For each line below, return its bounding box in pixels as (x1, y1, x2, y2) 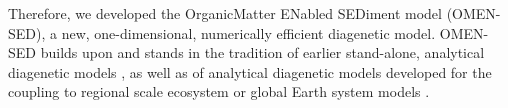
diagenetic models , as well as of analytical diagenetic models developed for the (8, 61, 492, 82)
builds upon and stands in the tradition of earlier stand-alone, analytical (40, 42, 485, 63)
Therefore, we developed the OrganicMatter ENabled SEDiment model (8, 3, 442, 23)
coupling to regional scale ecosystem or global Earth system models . (8, 81, 430, 102)
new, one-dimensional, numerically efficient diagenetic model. (61, 22, 436, 43)
